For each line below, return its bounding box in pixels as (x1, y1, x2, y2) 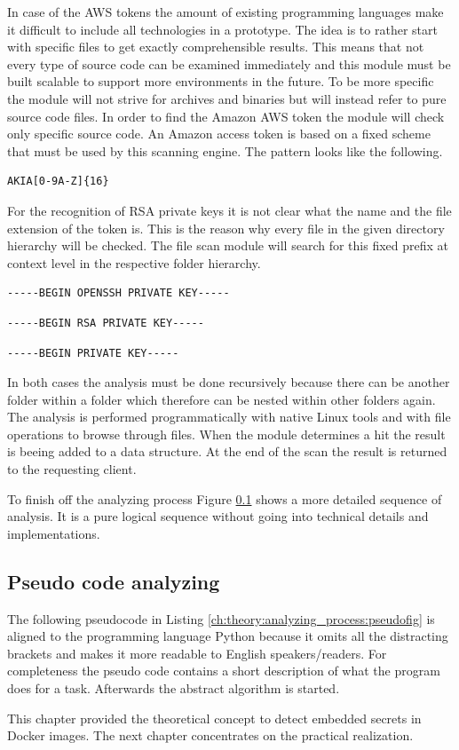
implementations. (7, 524, 100, 542)
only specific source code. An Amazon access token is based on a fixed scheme (7, 124, 431, 143)
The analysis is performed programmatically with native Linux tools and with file (7, 407, 451, 426)
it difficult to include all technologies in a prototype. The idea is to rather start (7, 20, 438, 38)
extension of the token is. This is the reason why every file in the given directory (7, 218, 445, 237)
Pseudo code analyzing (7, 567, 220, 595)
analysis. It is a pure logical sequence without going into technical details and (7, 507, 429, 525)
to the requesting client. (7, 460, 137, 478)
